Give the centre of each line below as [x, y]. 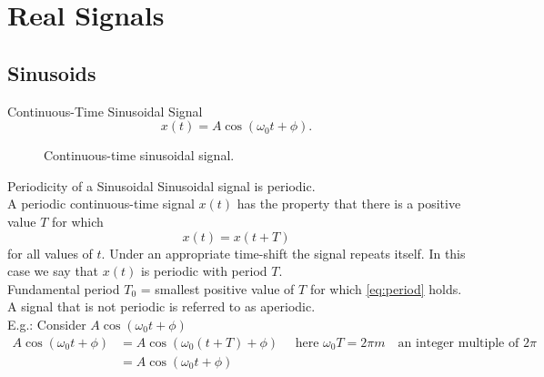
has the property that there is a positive [349, 204]
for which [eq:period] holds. [386, 288]
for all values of [50, 253]
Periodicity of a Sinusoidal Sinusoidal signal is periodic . [161, 185]
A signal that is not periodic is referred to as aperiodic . [161, 306]
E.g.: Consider [47, 324]
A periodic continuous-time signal [101, 204]
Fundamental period [64, 288]
